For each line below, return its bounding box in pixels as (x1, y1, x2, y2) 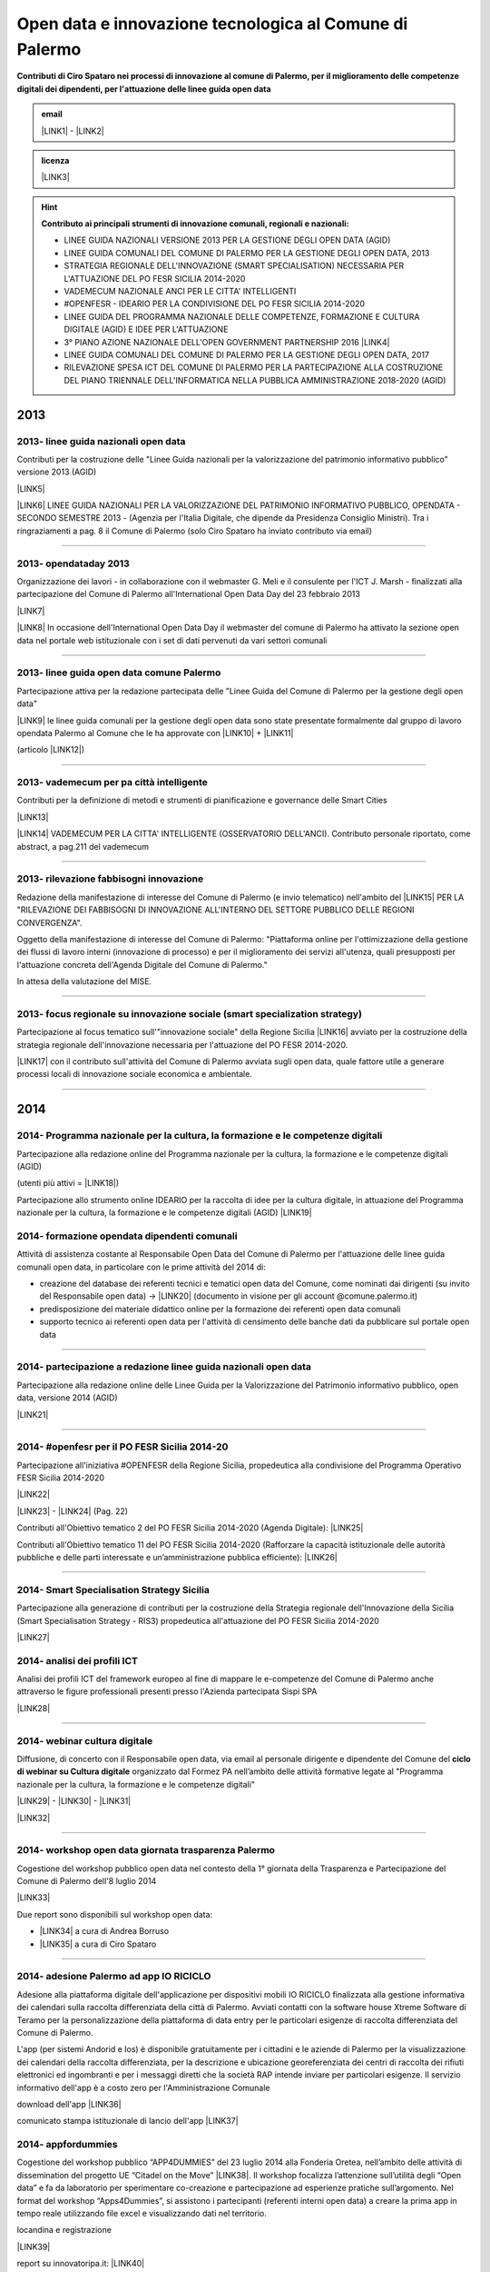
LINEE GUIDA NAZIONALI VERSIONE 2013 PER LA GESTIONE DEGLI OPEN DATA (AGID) (64, 234, 391, 245)
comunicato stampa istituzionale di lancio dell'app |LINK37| (16, 2116, 240, 2127)
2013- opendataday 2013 (16, 557, 131, 570)
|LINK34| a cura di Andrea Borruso (39, 1926, 170, 1937)
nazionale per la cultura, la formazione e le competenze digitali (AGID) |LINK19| (16, 1207, 312, 1218)
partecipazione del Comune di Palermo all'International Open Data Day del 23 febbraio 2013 (16, 589, 360, 600)
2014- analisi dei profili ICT (16, 1654, 138, 1667)
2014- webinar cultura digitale (16, 1734, 153, 1747)
